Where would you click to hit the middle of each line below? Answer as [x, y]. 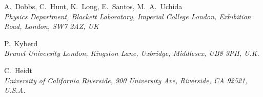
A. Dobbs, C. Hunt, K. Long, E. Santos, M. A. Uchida [93, 6]
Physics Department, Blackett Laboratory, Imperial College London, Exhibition [128, 16]
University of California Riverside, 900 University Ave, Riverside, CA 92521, [126, 80]
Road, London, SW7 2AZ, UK [52, 26]
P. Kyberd [21, 43]
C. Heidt [18, 70]
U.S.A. [15, 90]
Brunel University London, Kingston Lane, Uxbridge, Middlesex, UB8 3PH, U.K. [132, 53]
